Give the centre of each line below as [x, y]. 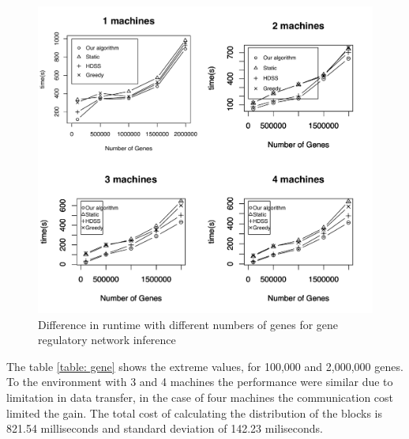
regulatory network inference [107, 340]
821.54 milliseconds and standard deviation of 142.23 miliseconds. [165, 428]
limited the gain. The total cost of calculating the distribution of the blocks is [194, 413]
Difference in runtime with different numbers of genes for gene [188, 324]
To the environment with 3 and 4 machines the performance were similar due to [200, 382]
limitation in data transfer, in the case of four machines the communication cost [200, 397]
